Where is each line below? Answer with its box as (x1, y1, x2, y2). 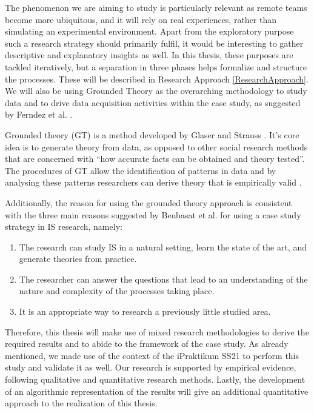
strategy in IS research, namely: (5, 220, 122, 233)
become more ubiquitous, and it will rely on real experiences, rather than (5, 13, 277, 25)
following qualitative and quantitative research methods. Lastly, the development (5, 373, 306, 386)
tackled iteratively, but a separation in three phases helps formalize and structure (5, 60, 307, 73)
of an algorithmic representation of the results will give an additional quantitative (5, 384, 309, 397)
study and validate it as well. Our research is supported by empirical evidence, (5, 361, 296, 374)
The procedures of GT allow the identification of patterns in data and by (5, 164, 276, 176)
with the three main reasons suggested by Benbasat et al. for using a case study (5, 208, 301, 221)
